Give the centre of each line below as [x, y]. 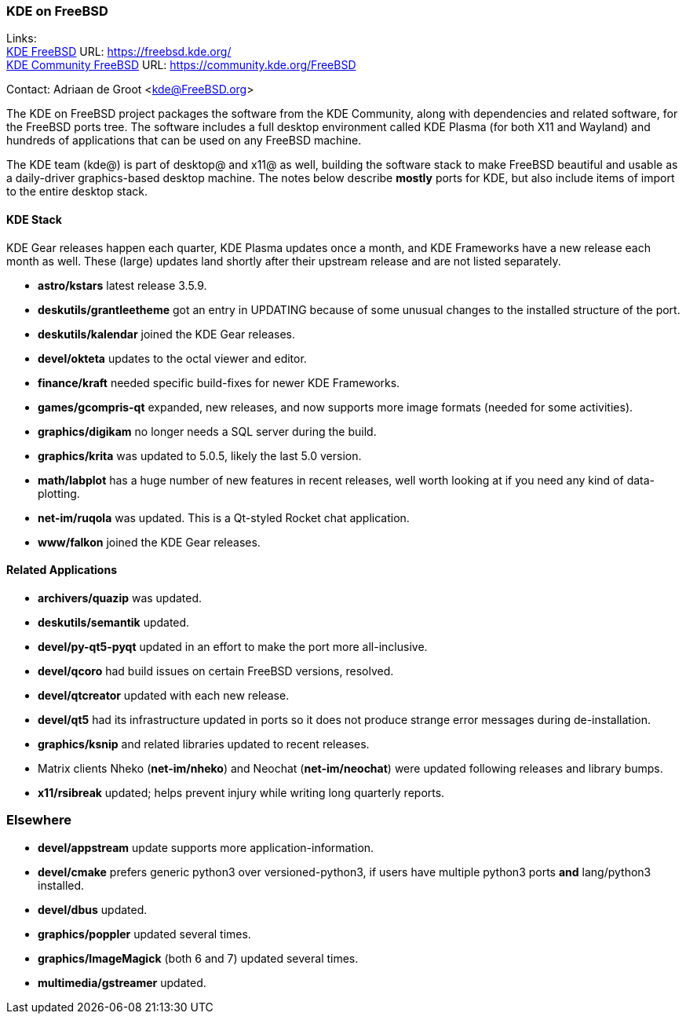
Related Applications [62, 570]
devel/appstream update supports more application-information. [206, 847]
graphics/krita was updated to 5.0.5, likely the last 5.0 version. [200, 455]
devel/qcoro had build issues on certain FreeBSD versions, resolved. [216, 671]
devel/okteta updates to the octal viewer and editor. [172, 358]
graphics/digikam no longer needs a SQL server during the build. [207, 431]
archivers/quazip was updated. [120, 598]
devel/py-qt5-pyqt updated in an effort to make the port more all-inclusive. [233, 646]
